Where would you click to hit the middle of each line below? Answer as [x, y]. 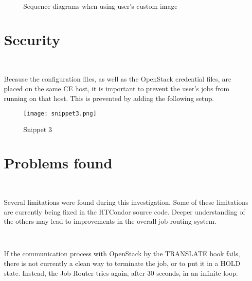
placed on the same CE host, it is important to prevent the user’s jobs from [117, 88]
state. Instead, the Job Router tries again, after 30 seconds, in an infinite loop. [121, 273]
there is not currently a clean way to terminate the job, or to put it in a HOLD [122, 263]
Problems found [58, 162]
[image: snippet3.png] [60, 114]
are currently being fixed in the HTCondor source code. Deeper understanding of [125, 211]
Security [32, 39]
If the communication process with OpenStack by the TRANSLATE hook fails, [122, 254]
